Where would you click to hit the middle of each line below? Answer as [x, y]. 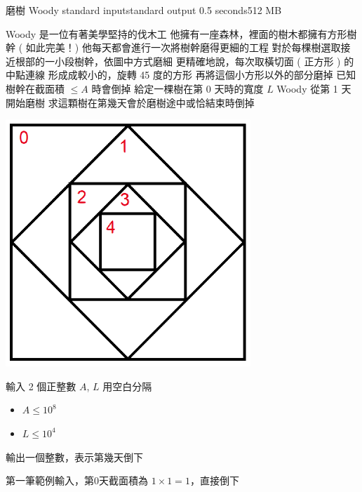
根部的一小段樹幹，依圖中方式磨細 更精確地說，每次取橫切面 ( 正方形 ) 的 [185, 61]
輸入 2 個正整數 [41, 386]
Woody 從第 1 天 [314, 88]
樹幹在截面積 [35, 88]
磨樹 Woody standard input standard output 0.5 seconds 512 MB [144, 10]
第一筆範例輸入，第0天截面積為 [77, 480]
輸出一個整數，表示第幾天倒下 [74, 457]
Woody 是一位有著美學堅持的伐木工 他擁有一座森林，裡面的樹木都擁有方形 [176, 33]
